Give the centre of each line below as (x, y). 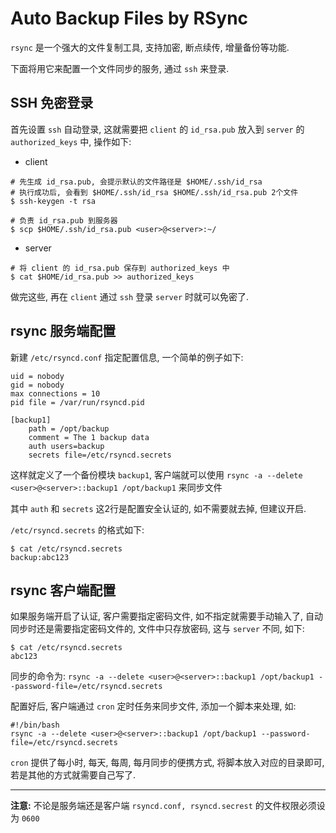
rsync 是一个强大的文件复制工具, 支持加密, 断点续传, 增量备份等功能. (150, 47)
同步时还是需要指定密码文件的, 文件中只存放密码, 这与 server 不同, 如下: (157, 629)
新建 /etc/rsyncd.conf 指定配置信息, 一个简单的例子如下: (127, 357)
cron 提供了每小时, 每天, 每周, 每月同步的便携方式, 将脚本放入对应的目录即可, (167, 763)
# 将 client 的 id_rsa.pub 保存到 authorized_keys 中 (120, 268)
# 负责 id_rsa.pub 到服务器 (64, 220)
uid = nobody (37, 376)
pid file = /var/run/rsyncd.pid (77, 402)
